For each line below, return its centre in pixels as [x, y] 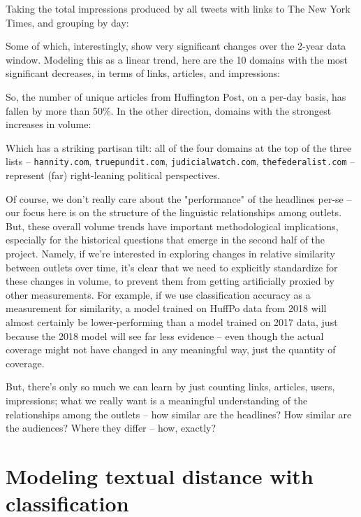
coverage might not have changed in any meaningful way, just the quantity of [171, 349]
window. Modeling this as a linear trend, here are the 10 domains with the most [177, 59]
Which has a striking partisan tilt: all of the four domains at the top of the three [179, 147]
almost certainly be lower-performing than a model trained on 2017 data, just [172, 321]
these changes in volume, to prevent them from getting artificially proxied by [170, 281]
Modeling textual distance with [160, 475]
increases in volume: [49, 124]
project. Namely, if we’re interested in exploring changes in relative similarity [170, 253]
